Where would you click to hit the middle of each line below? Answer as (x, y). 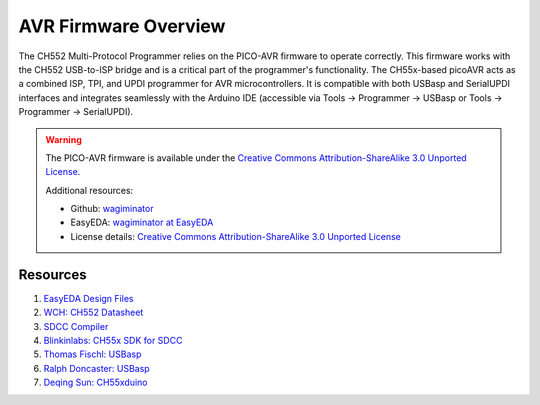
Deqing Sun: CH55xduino (96, 382)
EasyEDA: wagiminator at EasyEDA (142, 222)
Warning (63, 139)
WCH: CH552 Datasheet (93, 312)
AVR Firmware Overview (122, 26)
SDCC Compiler (76, 326)
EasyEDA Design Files (88, 298)
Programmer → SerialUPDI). (76, 112)
